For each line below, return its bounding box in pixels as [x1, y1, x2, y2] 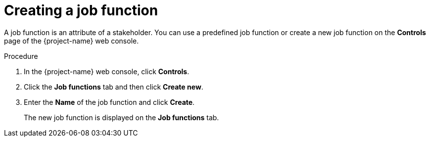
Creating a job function [4, 2, 158, 19]
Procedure [4, 51, 38, 60]
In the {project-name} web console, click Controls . [24, 67, 190, 76]
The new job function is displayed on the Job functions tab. [24, 113, 219, 122]
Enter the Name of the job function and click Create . [24, 97, 195, 106]
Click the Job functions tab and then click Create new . [24, 82, 203, 91]
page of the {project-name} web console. [4, 36, 139, 45]
